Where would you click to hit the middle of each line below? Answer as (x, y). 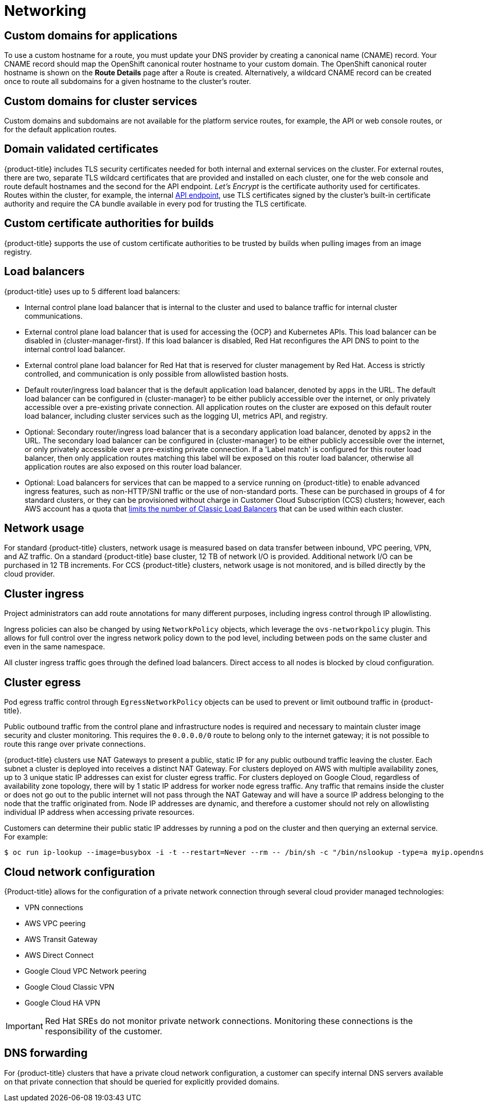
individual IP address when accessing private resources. (99, 812)
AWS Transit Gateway (61, 939)
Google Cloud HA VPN (63, 1002)
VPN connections (54, 907)
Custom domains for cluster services (101, 101)
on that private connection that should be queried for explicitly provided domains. (142, 1081)
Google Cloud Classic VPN (69, 987)
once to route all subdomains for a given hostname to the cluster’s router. (128, 81)
